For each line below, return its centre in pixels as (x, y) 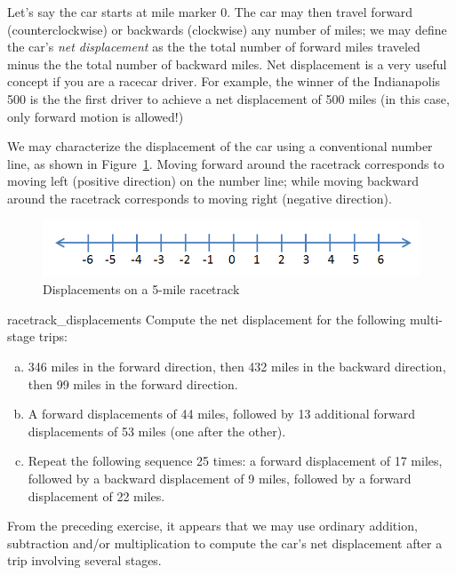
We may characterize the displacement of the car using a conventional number (220, 146)
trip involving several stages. (84, 560)
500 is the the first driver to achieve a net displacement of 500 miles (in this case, (228, 98)
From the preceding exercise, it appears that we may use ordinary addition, (212, 526)
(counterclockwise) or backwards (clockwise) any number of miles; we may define (227, 29)
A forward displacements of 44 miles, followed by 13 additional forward (221, 414)
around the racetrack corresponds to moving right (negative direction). (200, 198)
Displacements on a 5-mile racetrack (141, 289)
